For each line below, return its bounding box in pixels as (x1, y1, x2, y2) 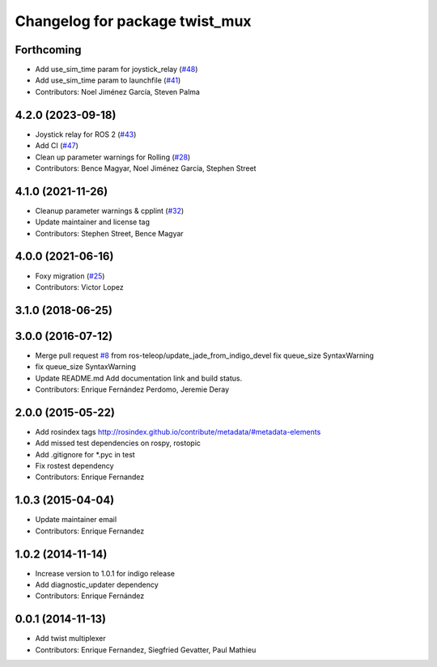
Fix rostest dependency (35, 461, 114, 471)
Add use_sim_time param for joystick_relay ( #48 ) (35, 65, 198, 74)
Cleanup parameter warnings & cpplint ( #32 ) (35, 206, 185, 215)
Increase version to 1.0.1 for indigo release (35, 568, 176, 578)
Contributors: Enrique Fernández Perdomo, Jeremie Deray (35, 384, 230, 394)
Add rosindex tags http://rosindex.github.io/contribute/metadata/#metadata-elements (35, 427, 321, 436)
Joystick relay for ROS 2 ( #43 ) (35, 130, 137, 139)
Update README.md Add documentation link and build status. (35, 373, 243, 383)
